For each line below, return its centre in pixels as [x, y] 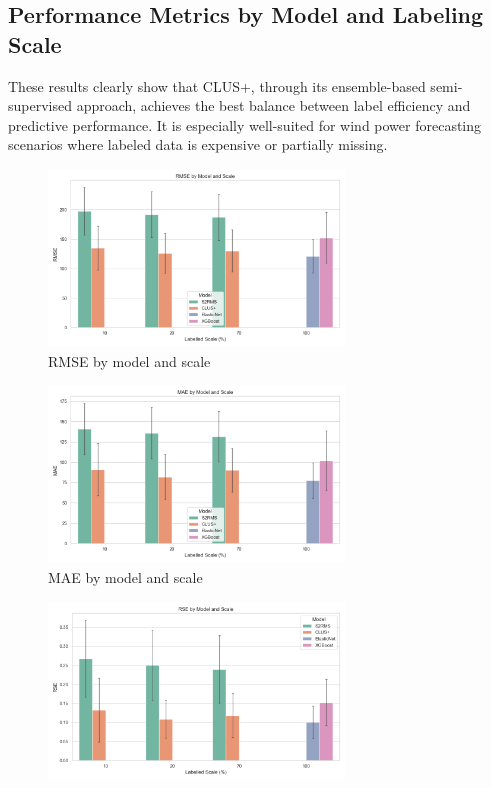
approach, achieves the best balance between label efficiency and [273, 105]
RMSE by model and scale [129, 360]
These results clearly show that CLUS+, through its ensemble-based [217, 85]
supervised [40, 105]
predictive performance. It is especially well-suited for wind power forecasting [245, 124]
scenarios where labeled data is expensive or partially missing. [198, 144]
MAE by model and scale [125, 576]
